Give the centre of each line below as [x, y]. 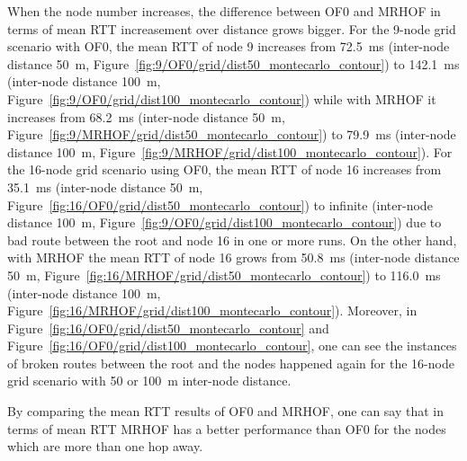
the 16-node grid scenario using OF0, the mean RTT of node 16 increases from [225, 169]
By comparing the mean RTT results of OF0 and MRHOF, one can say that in [226, 411]
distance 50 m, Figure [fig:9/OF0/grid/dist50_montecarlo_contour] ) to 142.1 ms [233, 63]
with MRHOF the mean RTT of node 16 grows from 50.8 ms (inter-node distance [233, 257]
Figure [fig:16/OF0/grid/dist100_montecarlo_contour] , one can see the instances [232, 346]
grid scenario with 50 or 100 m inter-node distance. [149, 381]
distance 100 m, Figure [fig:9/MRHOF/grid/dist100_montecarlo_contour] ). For [230, 151]
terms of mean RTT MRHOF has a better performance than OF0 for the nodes [227, 428]
